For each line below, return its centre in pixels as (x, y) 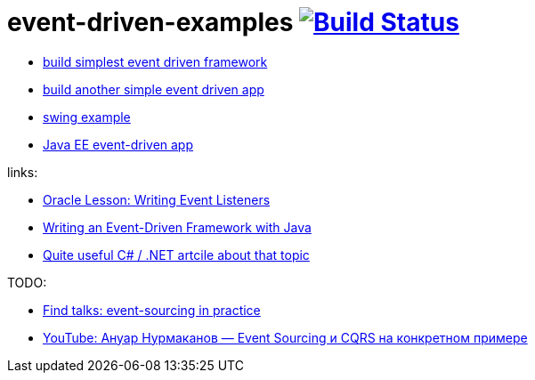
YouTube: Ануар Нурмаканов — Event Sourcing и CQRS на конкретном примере (285, 337)
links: (23, 172)
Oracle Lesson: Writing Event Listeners (157, 199)
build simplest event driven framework (155, 61)
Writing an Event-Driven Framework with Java (177, 227)
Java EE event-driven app (118, 144)
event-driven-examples (150, 22)
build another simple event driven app (154, 89)
